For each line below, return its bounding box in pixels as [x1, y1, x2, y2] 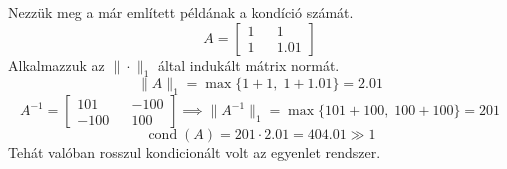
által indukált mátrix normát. [157, 54, 340, 75]
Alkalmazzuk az [8, 54, 105, 75]
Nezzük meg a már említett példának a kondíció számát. [8, 2, 354, 22]
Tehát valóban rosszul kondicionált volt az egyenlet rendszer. [8, 142, 381, 163]
